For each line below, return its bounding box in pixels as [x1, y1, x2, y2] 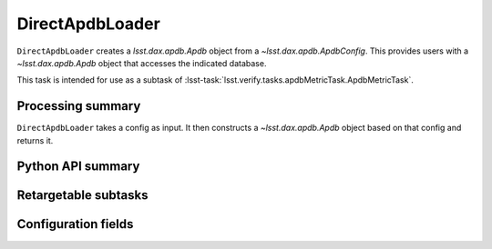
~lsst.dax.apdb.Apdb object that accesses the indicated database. [16, 57, 267, 68]
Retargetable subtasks [16, 187, 149, 204]
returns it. [16, 134, 54, 145]
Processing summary [16, 98, 141, 114]
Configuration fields [16, 216, 134, 232]
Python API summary [16, 159, 140, 174]
